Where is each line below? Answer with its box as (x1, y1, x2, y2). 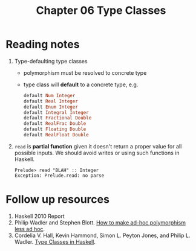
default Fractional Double (23, 115, 92, 121)
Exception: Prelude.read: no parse (14, 173, 105, 179)
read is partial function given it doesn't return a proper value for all (14, 142, 182, 150)
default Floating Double (23, 126, 87, 133)
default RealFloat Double (23, 132, 89, 138)
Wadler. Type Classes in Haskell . (14, 238, 96, 245)
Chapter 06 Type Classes (36, 4, 166, 17)
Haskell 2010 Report (14, 212, 65, 220)
